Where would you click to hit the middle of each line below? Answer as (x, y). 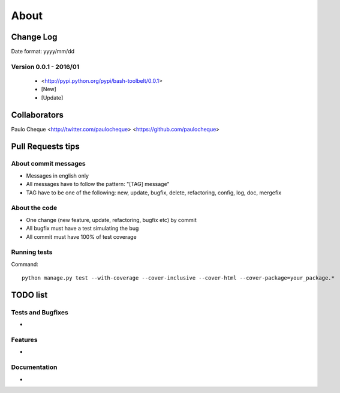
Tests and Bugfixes (40, 312)
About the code (34, 208)
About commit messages (49, 164)
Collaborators (37, 115)
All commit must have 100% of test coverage (82, 236)
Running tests (32, 252)
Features (24, 340)
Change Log (34, 37)
